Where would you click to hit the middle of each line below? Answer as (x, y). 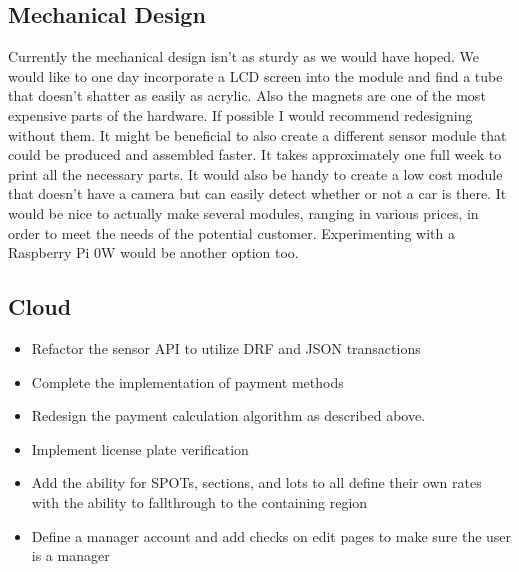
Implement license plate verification (140, 448)
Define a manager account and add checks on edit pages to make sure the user (271, 535)
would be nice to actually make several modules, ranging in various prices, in (243, 212)
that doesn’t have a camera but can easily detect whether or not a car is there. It (257, 193)
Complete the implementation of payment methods (187, 381)
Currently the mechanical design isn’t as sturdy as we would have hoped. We (244, 56)
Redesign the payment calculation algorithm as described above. (228, 415)
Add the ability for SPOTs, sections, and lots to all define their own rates (256, 482)
